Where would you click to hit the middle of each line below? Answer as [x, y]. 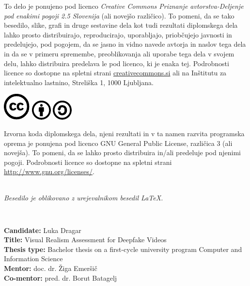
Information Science [33, 259]
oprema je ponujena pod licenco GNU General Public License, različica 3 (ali [118, 143]
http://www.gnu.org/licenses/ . [49, 171]
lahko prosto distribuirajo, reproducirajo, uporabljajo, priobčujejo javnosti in [118, 34]
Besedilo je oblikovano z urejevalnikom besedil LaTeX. [84, 197]
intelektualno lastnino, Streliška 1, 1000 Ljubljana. [79, 82]
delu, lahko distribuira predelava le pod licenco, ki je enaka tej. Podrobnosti [117, 63]
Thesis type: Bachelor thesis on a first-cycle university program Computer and [123, 249]
